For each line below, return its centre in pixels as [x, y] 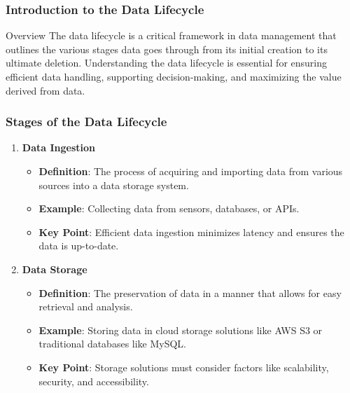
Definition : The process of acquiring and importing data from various [191, 171]
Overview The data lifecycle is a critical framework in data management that [171, 35]
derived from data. [45, 90]
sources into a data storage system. [114, 185]
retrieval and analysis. [86, 306]
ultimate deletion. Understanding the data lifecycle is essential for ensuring [167, 63]
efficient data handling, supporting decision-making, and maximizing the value [174, 76]
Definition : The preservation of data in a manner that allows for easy [190, 292]
